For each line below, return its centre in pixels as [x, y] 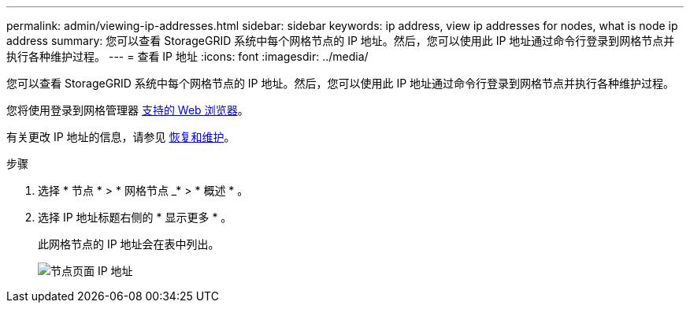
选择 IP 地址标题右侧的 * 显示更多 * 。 [135, 217]
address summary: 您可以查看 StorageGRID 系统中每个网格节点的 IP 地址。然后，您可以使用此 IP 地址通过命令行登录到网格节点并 [341, 41]
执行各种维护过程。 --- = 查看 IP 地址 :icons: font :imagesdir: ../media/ [187, 56]
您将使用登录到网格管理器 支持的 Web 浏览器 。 [128, 110]
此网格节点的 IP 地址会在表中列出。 [129, 244]
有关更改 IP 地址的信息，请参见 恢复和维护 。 [121, 137]
